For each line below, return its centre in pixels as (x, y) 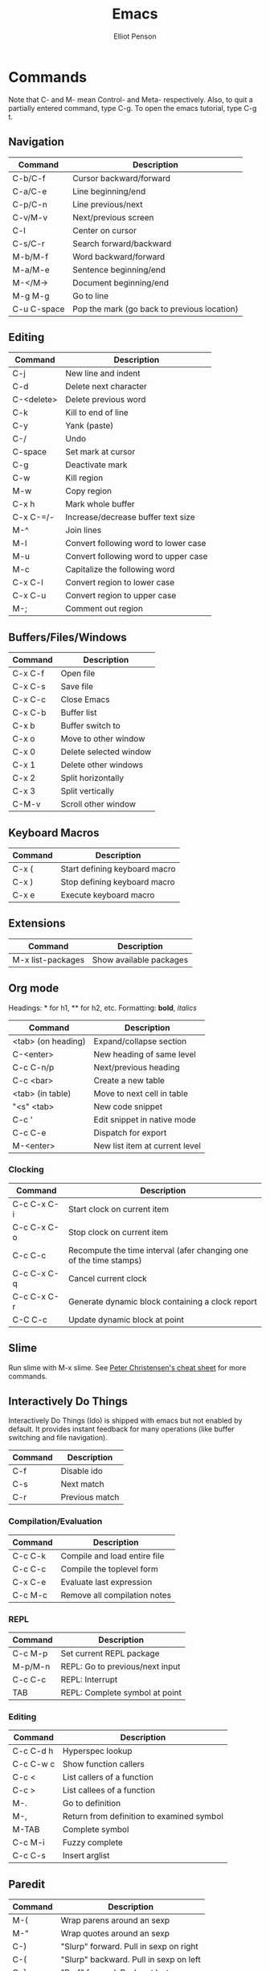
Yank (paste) (90, 425)
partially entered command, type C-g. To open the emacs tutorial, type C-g (133, 108)
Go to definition (92, 1804)
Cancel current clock (107, 1278)
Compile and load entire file (112, 1555)
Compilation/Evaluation (55, 1521)
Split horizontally (92, 778)
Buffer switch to (90, 726)
